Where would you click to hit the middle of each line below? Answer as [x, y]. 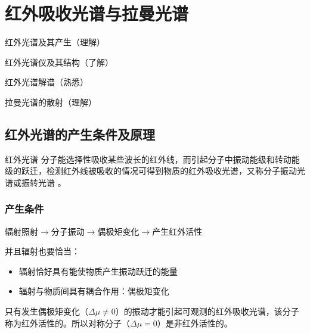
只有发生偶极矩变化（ [46, 311]
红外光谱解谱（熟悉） [46, 82]
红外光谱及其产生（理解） [55, 42]
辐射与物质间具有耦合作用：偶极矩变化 [94, 291]
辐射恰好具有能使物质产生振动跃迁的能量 [98, 271]
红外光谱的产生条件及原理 [80, 134]
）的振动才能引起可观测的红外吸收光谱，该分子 [207, 311]
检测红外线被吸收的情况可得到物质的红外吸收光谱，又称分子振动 [171, 171]
